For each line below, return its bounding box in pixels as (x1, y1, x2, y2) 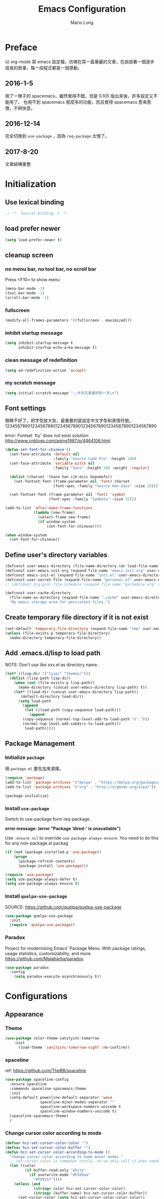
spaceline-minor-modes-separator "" (40, 1100, 115, 1105)
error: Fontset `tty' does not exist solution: (5, 433, 89, 439)
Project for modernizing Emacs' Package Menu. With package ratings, (5, 945, 146, 951)
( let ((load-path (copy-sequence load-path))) (24, 708, 121, 712)
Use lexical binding (5, 198, 64, 206)
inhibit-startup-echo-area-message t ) (18, 345, 97, 350)
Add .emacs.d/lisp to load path (5, 649, 101, 657)
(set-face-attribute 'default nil (9, 452, 80, 457)
